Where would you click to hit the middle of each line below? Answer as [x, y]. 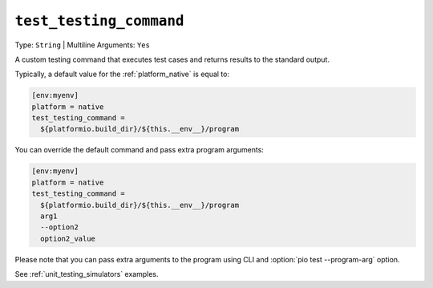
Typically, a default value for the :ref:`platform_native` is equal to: [122, 74]
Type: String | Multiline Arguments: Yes [82, 45]
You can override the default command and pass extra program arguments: [140, 150]
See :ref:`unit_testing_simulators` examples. [87, 274]
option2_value [68, 238]
